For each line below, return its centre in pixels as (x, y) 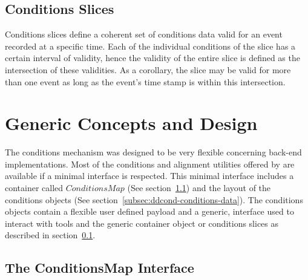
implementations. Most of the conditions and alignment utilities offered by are (150, 164)
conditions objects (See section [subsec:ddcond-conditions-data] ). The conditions (154, 199)
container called (34, 188)
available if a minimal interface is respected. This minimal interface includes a (149, 176)
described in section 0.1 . (50, 235)
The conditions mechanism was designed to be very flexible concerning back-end (153, 152)
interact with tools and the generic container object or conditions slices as (142, 223)
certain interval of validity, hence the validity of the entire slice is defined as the (152, 58)
